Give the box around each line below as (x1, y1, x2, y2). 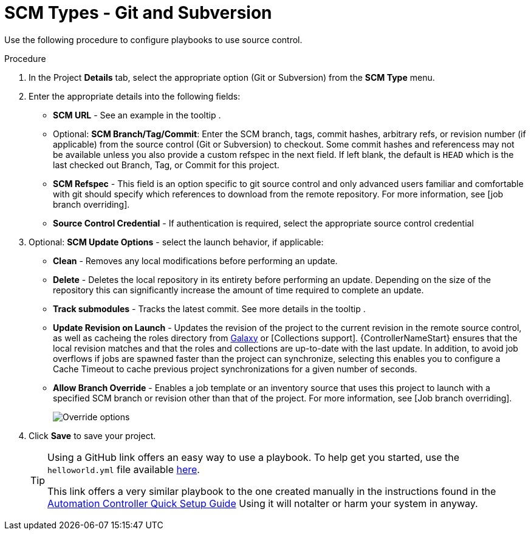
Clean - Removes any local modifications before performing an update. (53, 255, 338, 266)
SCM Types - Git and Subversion (4, 2, 272, 23)
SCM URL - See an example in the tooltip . (53, 109, 221, 120)
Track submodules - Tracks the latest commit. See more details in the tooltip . (53, 303, 366, 314)
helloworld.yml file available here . (47, 463, 200, 475)
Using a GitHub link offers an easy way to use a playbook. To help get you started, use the (47, 451, 460, 463)
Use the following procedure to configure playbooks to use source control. (4, 34, 303, 45)
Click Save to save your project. (29, 430, 156, 441)
